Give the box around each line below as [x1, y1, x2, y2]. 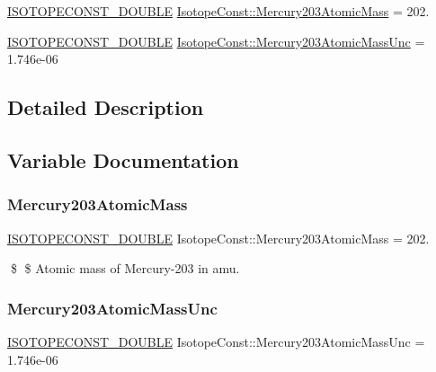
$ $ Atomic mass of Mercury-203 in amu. [10, 259, 240, 278]
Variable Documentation [7, 146, 239, 173]
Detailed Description [7, 93, 204, 121]
